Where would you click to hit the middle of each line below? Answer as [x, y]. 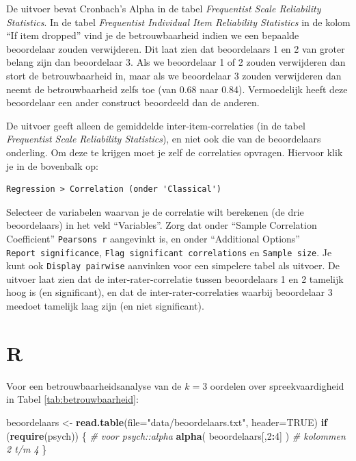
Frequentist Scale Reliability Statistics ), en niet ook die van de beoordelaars [164, 139]
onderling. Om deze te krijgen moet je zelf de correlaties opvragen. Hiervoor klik [175, 152]
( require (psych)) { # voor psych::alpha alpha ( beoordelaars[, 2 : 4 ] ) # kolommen [176, 435]
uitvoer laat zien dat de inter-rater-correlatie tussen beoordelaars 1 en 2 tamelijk [175, 278]
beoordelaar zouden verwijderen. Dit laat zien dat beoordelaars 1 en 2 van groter [176, 48]
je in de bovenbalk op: [52, 165]
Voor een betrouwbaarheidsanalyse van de [94, 385]
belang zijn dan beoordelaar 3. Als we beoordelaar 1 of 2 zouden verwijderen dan [176, 62]
